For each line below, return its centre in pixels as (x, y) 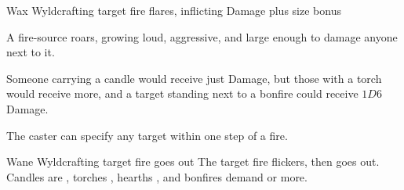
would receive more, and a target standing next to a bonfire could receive (182, 93)
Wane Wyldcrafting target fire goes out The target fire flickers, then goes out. (193, 161)
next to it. (31, 52)
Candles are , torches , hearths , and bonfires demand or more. (157, 176)
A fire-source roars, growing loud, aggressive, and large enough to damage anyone (202, 36)
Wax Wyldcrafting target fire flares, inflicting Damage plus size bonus (174, 10)
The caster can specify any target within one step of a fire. (147, 135)
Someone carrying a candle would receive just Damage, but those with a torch (194, 78)
